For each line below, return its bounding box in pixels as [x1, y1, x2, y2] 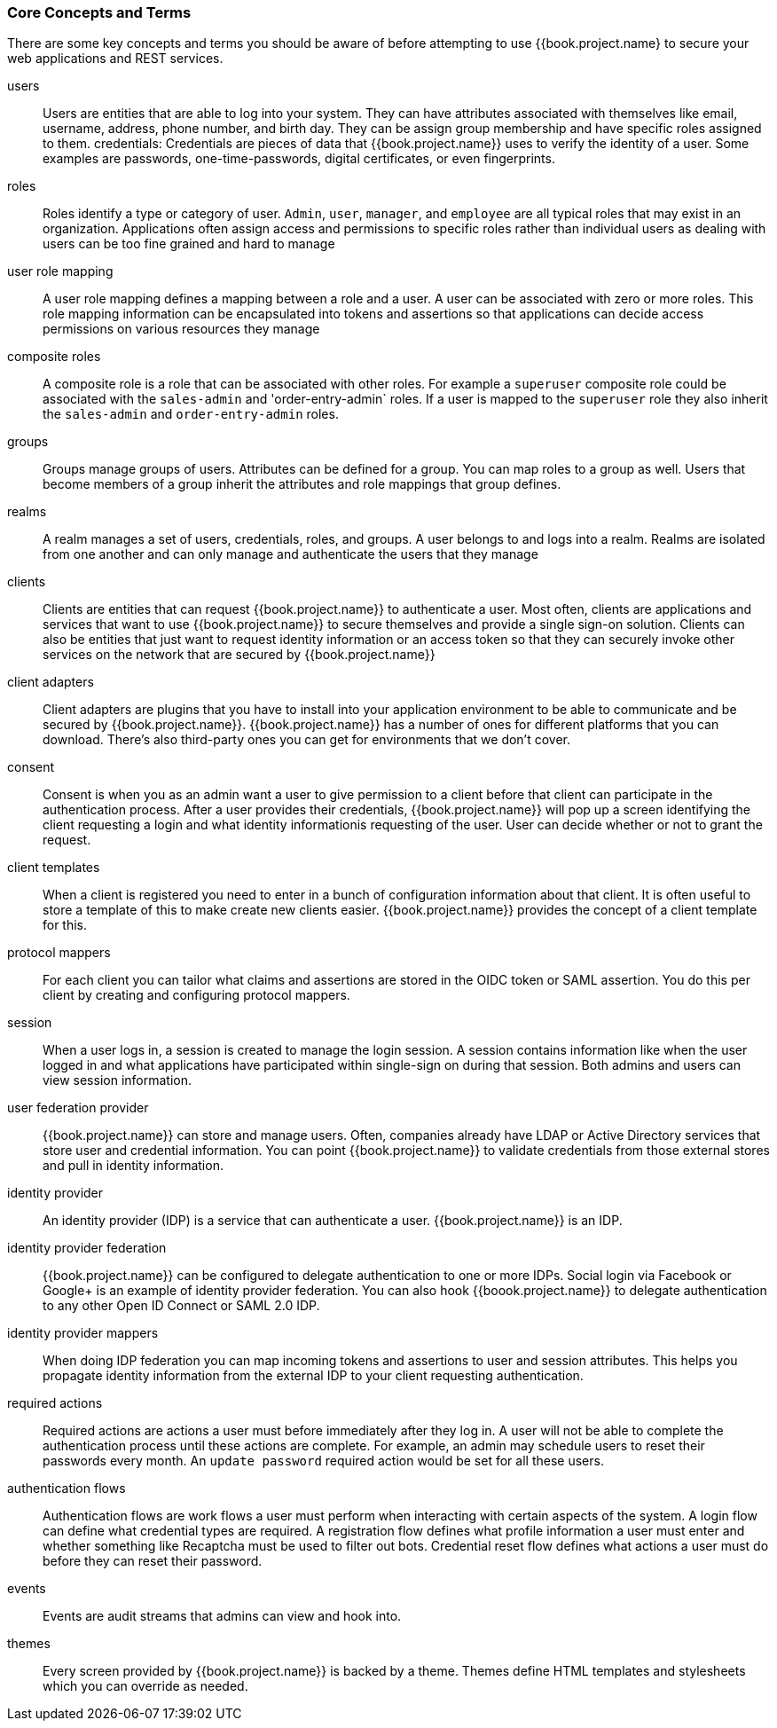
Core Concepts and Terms [7, 4, 192, 21]
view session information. [43, 1072, 192, 1088]
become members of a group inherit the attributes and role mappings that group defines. [43, 476, 561, 492]
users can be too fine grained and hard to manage [43, 236, 335, 252]
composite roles [7, 349, 101, 365]
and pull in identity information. [43, 1158, 224, 1174]
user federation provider [7, 1100, 149, 1116]
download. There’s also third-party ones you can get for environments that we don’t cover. [43, 732, 571, 748]
